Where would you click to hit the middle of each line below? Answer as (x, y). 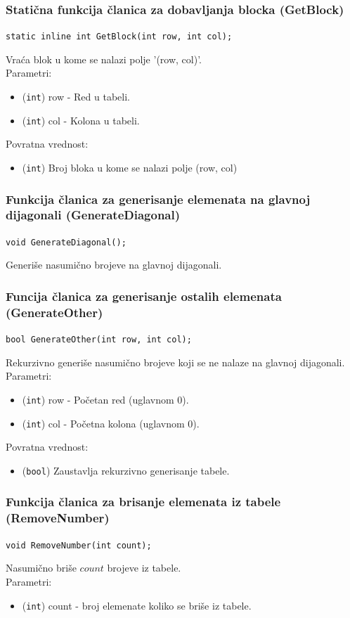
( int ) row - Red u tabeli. (76, 97)
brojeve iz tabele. (144, 568)
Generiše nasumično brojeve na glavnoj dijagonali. (114, 265)
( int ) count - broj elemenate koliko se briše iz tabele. (137, 605)
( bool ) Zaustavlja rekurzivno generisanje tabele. (126, 470)
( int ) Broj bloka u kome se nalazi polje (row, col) (130, 167)
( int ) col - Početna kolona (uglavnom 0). (111, 423)
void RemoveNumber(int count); (79, 545)
